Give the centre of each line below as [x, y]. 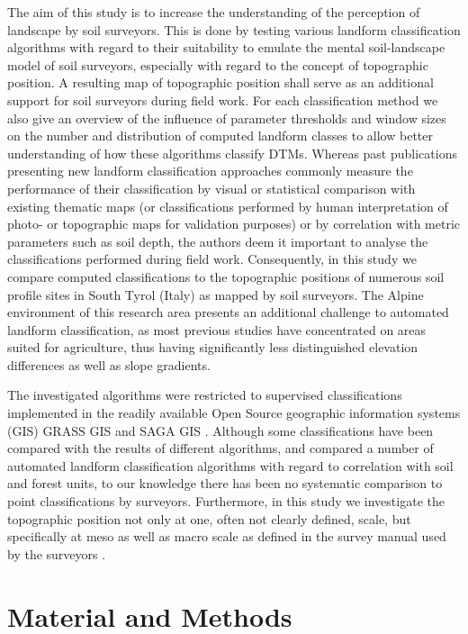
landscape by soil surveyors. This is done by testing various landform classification [234, 29]
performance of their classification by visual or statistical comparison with [211, 188]
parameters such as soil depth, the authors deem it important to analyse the [218, 241]
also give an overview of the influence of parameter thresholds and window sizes [227, 118]
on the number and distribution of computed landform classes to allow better [220, 136]
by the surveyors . [57, 553]
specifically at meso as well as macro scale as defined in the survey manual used [227, 536]
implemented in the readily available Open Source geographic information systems [234, 413]
